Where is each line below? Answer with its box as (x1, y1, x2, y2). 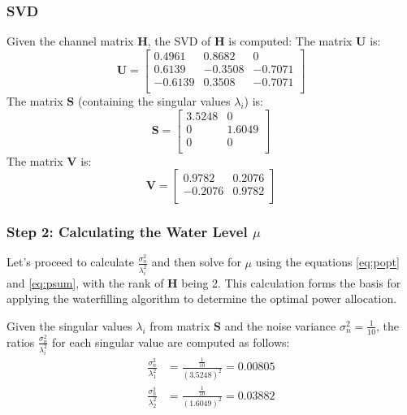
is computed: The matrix (228, 32, 353, 50)
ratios (6, 333, 35, 350)
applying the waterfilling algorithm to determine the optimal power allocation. (6, 290, 397, 307)
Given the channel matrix (6, 32, 134, 50)
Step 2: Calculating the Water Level (6, 222, 248, 242)
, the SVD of (147, 32, 211, 50)
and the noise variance (224, 317, 336, 334)
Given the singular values (6, 317, 132, 334)
